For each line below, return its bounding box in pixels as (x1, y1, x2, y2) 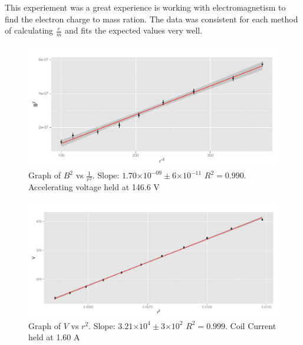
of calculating (5, 24, 54, 37)
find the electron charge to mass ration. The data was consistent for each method (5, 12, 298, 25)
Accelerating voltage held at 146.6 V (28, 181, 160, 193)
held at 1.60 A (28, 331, 80, 343)
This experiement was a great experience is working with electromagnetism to (5, 1, 286, 13)
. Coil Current (225, 319, 276, 331)
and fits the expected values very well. (65, 24, 203, 37)
